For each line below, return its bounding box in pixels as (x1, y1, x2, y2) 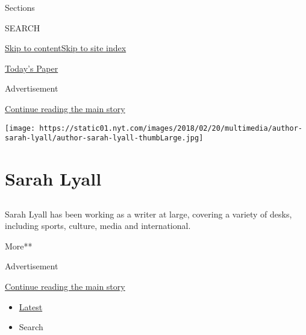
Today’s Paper (5, 61, 58, 74)
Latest (19, 300, 43, 313)
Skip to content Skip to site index (5, 42, 126, 54)
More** (5, 239, 33, 252)
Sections (5, 1, 35, 13)
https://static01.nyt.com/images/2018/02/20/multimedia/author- (39, 124, 302, 133)
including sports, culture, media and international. (5, 219, 191, 232)
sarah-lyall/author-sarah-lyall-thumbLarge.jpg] (5, 134, 204, 143)
